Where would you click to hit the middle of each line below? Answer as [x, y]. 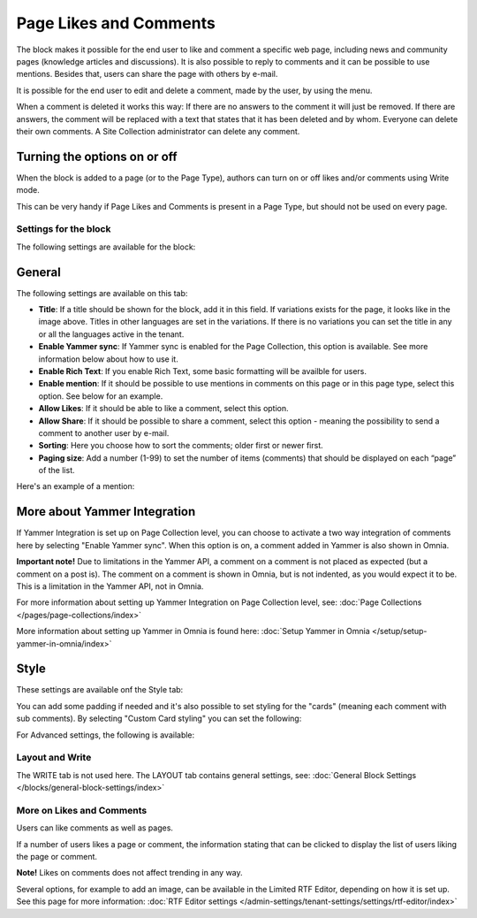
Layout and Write [54, 758]
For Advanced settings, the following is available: [106, 735]
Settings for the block [64, 229]
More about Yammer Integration [106, 512]
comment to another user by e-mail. [104, 432]
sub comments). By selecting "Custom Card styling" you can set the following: [159, 719]
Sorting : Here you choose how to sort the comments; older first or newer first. [181, 446]
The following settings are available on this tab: [102, 293]
